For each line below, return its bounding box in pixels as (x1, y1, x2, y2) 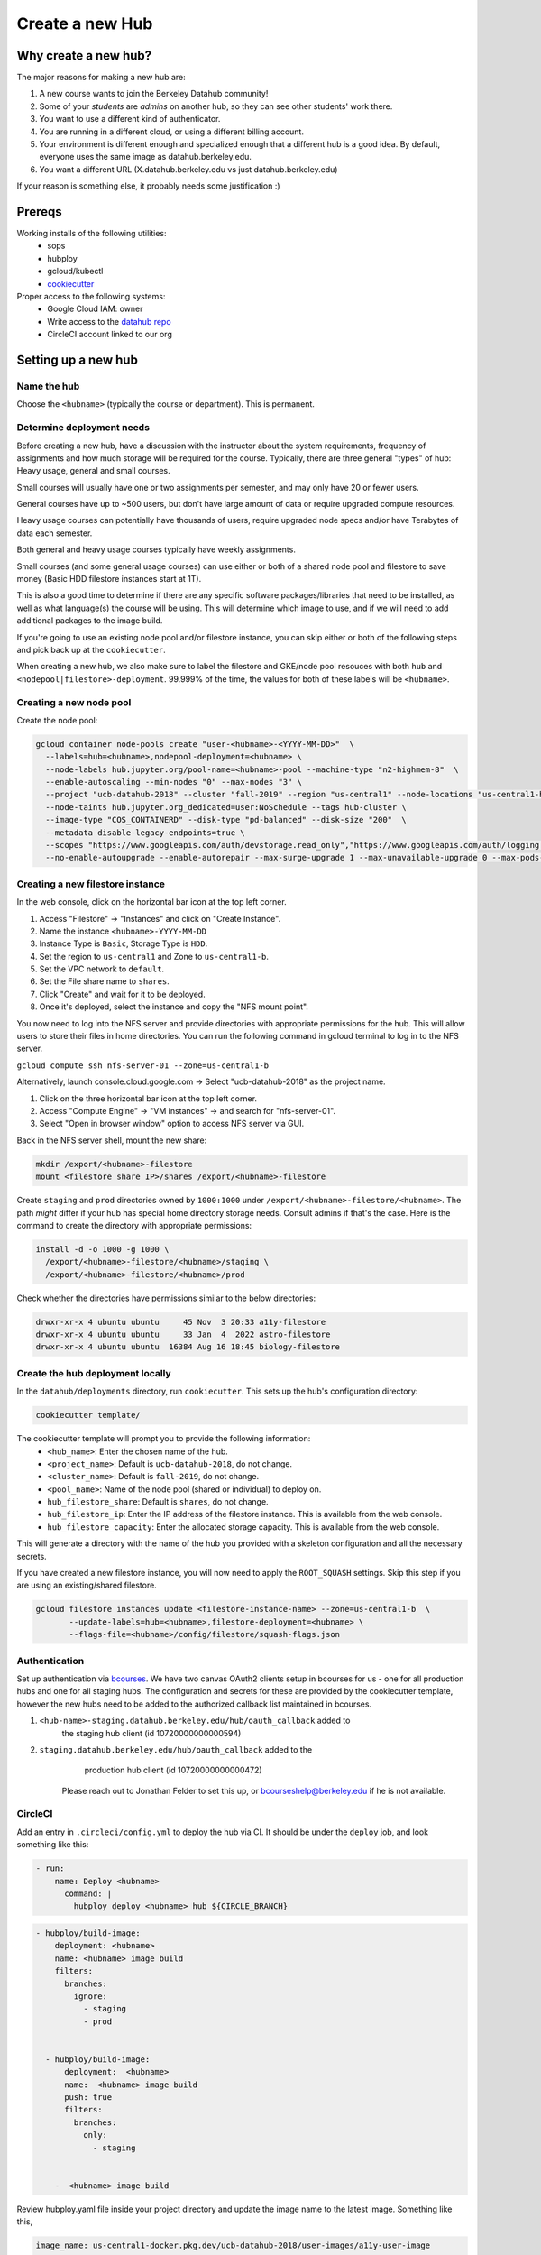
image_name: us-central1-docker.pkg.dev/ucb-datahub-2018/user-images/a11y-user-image (35, 2241, 431, 2250)
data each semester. (16, 528, 93, 538)
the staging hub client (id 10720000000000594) (61, 1727, 242, 1738)
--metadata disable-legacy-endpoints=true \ (45, 827, 245, 838)
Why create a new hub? (16, 48, 152, 63)
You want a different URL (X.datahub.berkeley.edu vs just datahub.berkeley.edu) (39, 163, 338, 175)
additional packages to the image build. (16, 615, 163, 626)
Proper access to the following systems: (16, 291, 166, 302)
